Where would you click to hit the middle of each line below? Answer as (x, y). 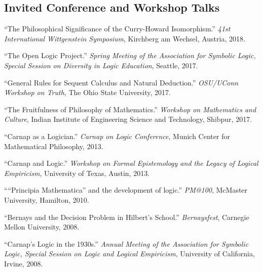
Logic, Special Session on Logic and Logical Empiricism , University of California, (129, 254)
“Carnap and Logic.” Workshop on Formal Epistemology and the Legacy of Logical (131, 163)
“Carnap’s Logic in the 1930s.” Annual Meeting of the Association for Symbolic (126, 243)
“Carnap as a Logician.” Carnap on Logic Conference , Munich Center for (117, 136)
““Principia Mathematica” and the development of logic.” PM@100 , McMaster (126, 190)
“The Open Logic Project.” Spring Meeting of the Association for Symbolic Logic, (130, 55)
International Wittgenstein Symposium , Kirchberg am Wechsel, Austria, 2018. (125, 38)
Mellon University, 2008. (42, 227)
